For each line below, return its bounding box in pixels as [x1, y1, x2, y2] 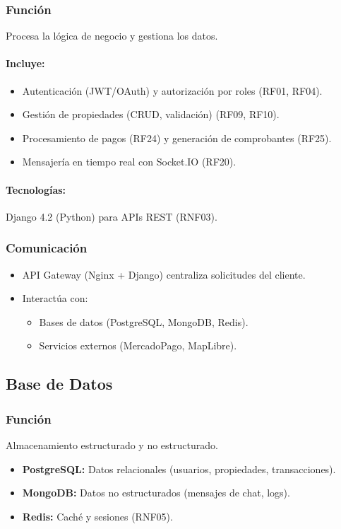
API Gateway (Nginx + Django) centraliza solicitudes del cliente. [22, 267, 306, 281]
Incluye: [6, 56, 45, 71]
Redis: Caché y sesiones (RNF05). [22, 508, 173, 523]
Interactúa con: [22, 291, 88, 306]
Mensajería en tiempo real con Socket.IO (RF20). [22, 154, 237, 169]
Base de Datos [6, 373, 113, 395]
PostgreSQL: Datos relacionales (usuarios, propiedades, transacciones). [22, 461, 336, 476]
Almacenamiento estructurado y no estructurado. [6, 437, 218, 452]
